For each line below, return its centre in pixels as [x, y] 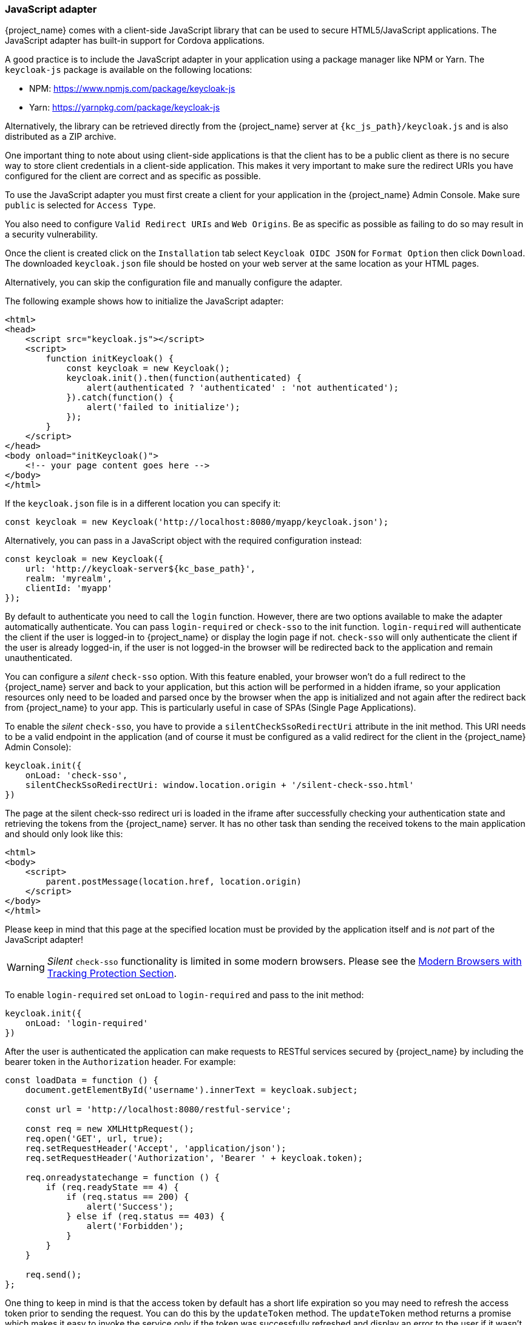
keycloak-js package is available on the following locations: [129, 70]
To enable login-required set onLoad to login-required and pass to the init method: [184, 995]
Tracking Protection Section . [112, 974]
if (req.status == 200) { [128, 1197]
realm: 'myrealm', [69, 579]
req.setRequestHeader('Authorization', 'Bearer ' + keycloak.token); [194, 1158]
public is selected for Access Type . [80, 205]
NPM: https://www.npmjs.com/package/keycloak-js [132, 89]
